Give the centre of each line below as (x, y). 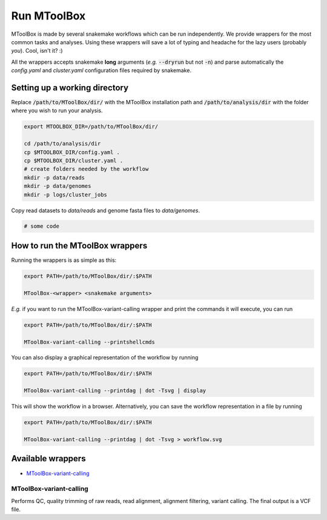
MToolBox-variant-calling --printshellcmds (90, 342)
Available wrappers (48, 458)
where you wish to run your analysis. (57, 111)
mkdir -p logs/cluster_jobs (65, 195)
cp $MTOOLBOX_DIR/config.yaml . (72, 152)
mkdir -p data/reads (54, 178)
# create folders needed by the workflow (86, 169)
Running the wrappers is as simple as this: (64, 260)
